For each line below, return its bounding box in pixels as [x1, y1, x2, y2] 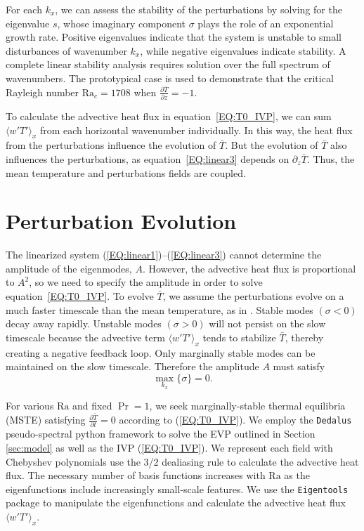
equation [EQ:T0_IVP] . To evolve [6, 289, 154, 303]
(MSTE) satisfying [6, 412, 86, 427]
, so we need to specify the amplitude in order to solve [29, 275, 263, 289]
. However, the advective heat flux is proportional [142, 261, 356, 275]
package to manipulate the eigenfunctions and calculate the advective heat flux [6, 495, 346, 510]
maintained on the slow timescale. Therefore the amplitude [6, 359, 259, 374]
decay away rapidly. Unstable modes [6, 316, 162, 331]
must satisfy [273, 359, 325, 374]
